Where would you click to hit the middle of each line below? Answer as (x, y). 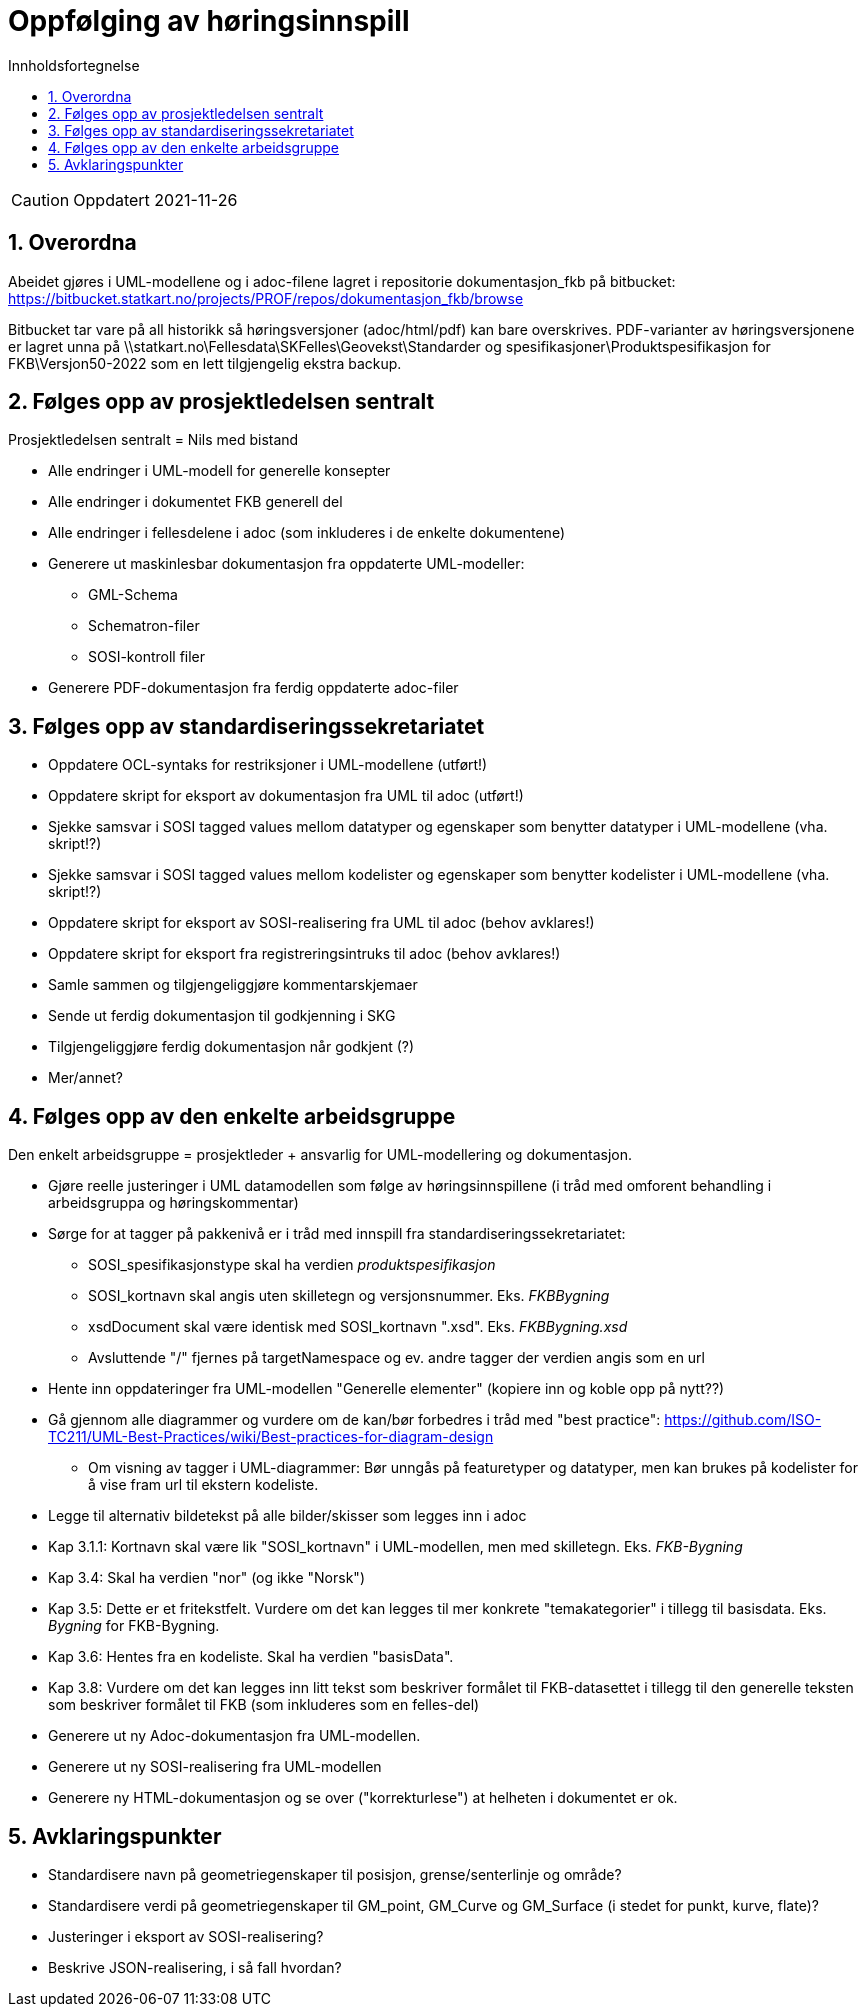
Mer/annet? (85, 1078)
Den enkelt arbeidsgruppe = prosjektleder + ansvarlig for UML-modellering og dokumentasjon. (320, 1155)
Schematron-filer (144, 626)
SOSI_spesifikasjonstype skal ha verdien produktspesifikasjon (292, 1265)
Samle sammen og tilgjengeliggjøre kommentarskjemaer (233, 985)
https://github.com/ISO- (743, 1420)
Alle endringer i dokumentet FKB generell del (195, 502)
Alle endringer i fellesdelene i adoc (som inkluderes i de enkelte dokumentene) (307, 533)
